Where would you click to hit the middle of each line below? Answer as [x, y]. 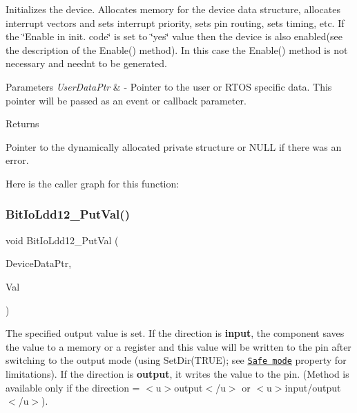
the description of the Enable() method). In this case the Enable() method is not [177, 49]
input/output [313, 387]
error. [17, 160]
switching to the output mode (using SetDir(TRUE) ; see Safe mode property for [176, 360]
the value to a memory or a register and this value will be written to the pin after [178, 346]
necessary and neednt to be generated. [86, 63]
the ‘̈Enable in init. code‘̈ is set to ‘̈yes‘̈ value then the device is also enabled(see [174, 36]
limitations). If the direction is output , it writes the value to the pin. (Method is [177, 373]
